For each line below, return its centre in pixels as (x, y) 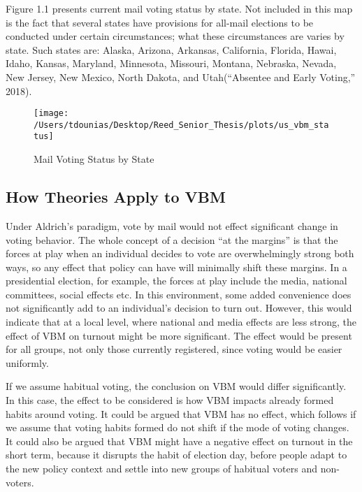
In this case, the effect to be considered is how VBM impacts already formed (170, 400)
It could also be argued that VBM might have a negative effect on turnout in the (179, 441)
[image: (51, 114)
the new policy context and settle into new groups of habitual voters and (161, 469)
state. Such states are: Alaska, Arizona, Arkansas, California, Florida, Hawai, (171, 49)
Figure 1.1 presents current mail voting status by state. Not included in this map (179, 8)
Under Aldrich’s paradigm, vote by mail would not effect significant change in (172, 225)
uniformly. (27, 362)
